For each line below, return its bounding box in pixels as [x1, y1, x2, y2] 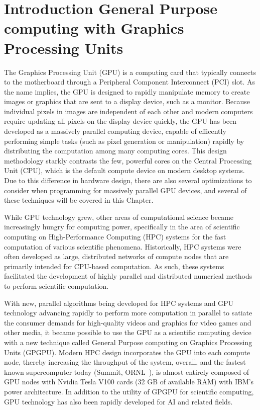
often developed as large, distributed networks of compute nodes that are [4, 251, 229, 262]
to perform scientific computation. [4, 280, 109, 291]
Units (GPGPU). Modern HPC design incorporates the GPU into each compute [4, 347, 250, 357]
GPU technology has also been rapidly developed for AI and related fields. [4, 396, 233, 406]
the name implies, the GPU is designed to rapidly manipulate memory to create [4, 86, 250, 97]
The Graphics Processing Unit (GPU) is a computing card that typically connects [4, 66, 256, 77]
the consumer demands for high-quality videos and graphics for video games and [4, 317, 251, 327]
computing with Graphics [4, 18, 184, 38]
